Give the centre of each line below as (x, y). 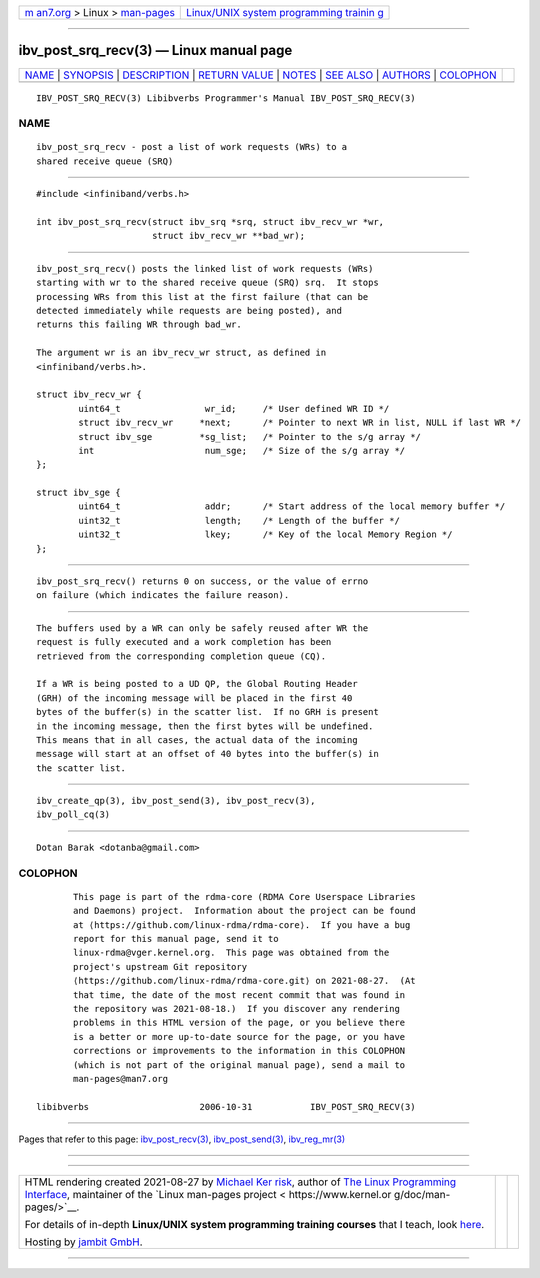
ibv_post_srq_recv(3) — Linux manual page (155, 50)
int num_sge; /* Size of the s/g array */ (242, 450)
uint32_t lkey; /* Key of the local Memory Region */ (265, 534)
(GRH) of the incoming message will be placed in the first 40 (194, 698)
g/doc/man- (422, 1195)
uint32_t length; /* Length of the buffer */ (239, 520)
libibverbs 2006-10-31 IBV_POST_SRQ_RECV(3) (226, 1106)
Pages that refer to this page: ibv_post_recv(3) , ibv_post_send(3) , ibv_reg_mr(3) (182, 1139)
